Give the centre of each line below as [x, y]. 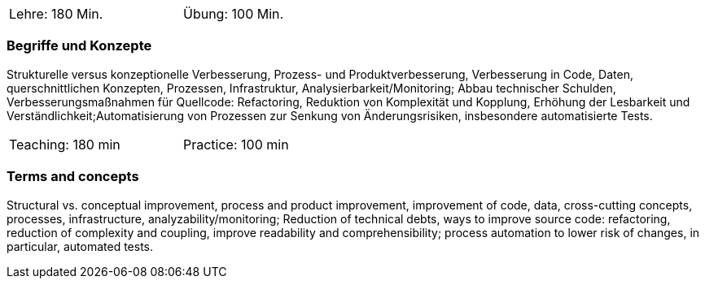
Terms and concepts [73, 177]
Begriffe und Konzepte [79, 46]
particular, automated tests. [80, 246]
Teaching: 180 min [65, 144]
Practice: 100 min [236, 144]
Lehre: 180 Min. [56, 14]
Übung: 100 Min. [234, 14]
